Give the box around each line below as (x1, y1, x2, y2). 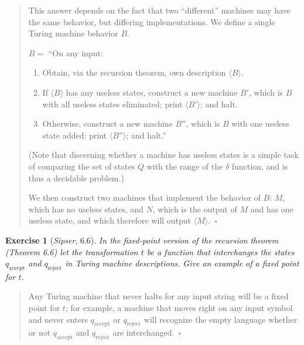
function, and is (231, 160, 288, 172)
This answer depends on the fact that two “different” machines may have (28, 4, 291, 16)
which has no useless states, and (28, 202, 144, 215)
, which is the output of (152, 202, 237, 215)
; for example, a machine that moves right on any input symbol (65, 302, 293, 314)
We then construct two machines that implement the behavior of (28, 191, 261, 204)
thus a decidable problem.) (28, 171, 124, 184)
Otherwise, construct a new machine (42, 117, 173, 130)
